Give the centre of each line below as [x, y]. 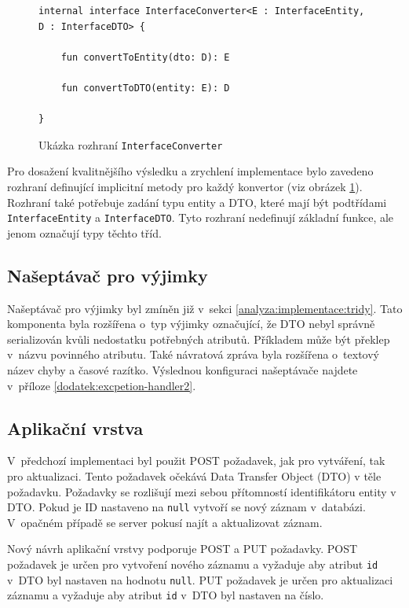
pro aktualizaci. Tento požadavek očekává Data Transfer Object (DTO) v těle [194, 476]
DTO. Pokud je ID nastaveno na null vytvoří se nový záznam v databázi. [186, 507]
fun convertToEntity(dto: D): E [145, 57]
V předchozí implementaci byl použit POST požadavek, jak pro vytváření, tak [196, 461]
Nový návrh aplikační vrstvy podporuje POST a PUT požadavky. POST [183, 549]
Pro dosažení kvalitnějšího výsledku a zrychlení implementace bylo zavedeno [190, 171]
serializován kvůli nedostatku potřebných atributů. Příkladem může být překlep [199, 339]
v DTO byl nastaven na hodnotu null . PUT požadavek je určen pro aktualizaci [200, 579]
